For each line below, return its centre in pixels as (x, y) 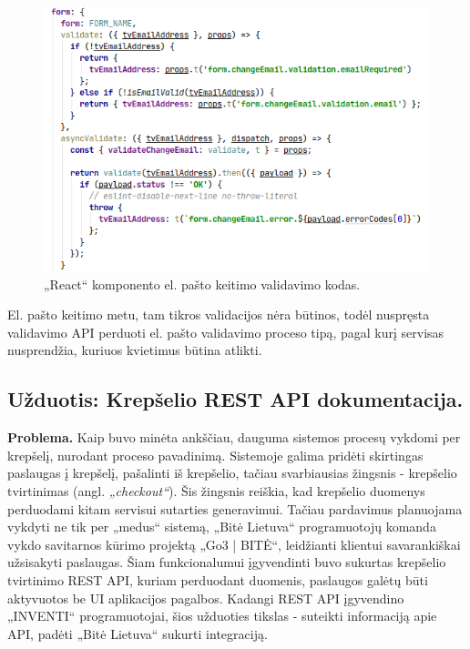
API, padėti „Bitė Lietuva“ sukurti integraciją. (138, 633)
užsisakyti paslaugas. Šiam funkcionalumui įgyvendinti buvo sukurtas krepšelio (227, 562)
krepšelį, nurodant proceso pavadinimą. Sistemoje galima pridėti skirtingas (215, 455)
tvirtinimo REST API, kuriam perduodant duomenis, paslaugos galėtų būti (218, 580)
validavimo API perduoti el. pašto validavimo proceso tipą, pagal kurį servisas (226, 332)
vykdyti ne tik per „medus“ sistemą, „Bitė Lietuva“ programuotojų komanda (222, 527)
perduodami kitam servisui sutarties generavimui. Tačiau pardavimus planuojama (235, 508)
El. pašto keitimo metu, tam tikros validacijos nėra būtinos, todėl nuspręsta (219, 314)
